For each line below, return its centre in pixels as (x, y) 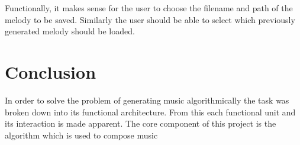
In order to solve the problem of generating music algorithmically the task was (147, 100)
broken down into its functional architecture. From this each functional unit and (150, 112)
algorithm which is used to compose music (81, 135)
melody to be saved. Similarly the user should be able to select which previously (150, 19)
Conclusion (51, 71)
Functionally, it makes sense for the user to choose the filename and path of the (149, 8)
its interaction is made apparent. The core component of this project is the (141, 123)
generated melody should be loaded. (70, 31)
